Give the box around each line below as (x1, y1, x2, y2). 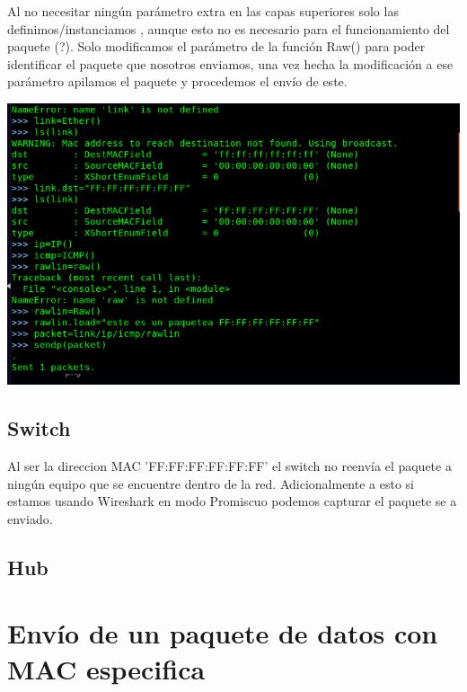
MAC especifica (7, 650, 206, 687)
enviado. (7, 509, 53, 528)
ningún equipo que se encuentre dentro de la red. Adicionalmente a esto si (7, 474, 414, 492)
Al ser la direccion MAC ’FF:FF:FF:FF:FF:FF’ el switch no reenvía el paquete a (7, 457, 452, 475)
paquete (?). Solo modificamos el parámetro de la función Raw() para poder (7, 37, 426, 56)
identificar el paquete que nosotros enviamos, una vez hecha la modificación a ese (7, 54, 454, 73)
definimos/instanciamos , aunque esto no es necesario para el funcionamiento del (7, 19, 450, 38)
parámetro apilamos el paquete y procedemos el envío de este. (7, 72, 348, 91)
